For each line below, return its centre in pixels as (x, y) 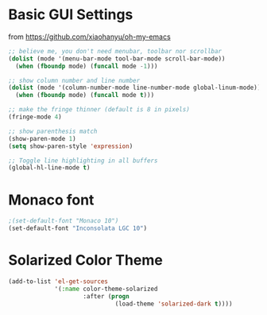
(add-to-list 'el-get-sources (58, 281)
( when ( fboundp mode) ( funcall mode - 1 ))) (87, 66)
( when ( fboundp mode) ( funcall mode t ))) (85, 95)
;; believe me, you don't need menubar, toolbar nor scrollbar (115, 51)
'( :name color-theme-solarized (106, 289)
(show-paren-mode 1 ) (43, 138)
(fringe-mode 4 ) (35, 117)
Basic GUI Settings (71, 15)
